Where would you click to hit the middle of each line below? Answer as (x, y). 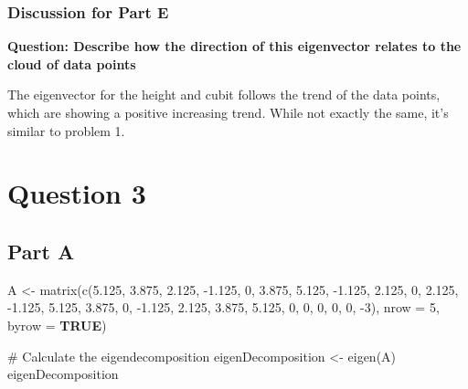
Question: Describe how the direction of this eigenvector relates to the (234, 46)
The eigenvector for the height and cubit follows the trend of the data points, (224, 95)
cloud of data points (72, 63)
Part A (41, 251)
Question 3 (77, 193)
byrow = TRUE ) (57, 325)
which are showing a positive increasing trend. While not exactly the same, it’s (228, 112)
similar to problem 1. (66, 130)
